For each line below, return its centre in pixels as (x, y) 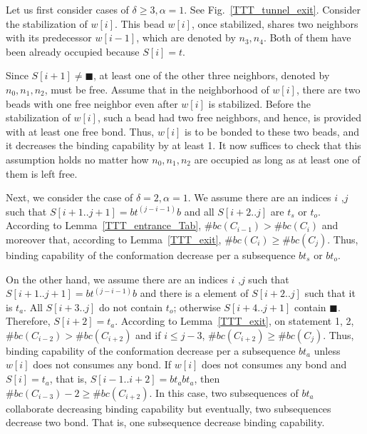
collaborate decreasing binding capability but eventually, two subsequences (169, 408)
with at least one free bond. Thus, (80, 131)
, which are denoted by (186, 37)
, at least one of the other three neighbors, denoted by (212, 75)
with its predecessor (49, 37)
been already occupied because (73, 51)
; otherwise (197, 307)
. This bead (140, 23)
